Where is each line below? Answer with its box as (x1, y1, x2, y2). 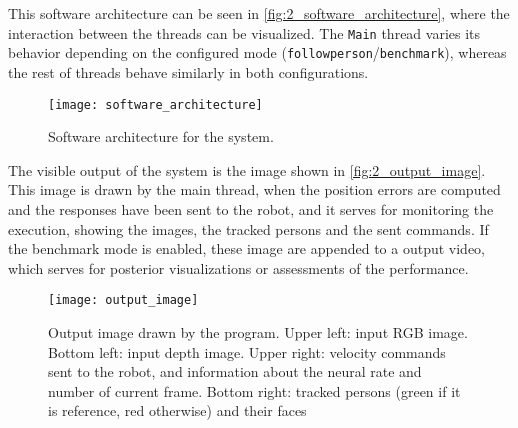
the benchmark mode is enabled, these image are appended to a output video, (8, 238, 486, 259)
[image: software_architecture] (48, 97, 263, 112)
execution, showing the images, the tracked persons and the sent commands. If (8, 218, 489, 239)
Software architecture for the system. (48, 126, 274, 147)
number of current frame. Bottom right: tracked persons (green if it (48, 380, 461, 401)
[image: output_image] (48, 293, 199, 308)
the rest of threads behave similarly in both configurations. (8, 61, 369, 82)
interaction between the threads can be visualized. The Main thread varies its (8, 22, 481, 43)
